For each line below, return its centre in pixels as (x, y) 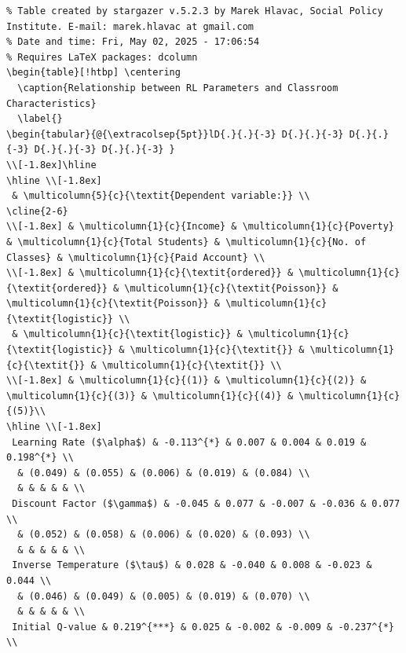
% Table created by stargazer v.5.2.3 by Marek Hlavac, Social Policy (195, 11)
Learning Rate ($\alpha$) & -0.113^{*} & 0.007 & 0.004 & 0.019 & (189, 442)
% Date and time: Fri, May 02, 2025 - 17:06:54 (133, 42)
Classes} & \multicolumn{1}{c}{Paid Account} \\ (136, 257)
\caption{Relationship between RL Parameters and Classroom (178, 88)
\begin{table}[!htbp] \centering (93, 73)
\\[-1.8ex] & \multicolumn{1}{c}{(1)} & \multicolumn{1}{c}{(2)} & (187, 381)
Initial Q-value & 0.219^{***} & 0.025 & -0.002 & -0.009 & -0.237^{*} (203, 627)
